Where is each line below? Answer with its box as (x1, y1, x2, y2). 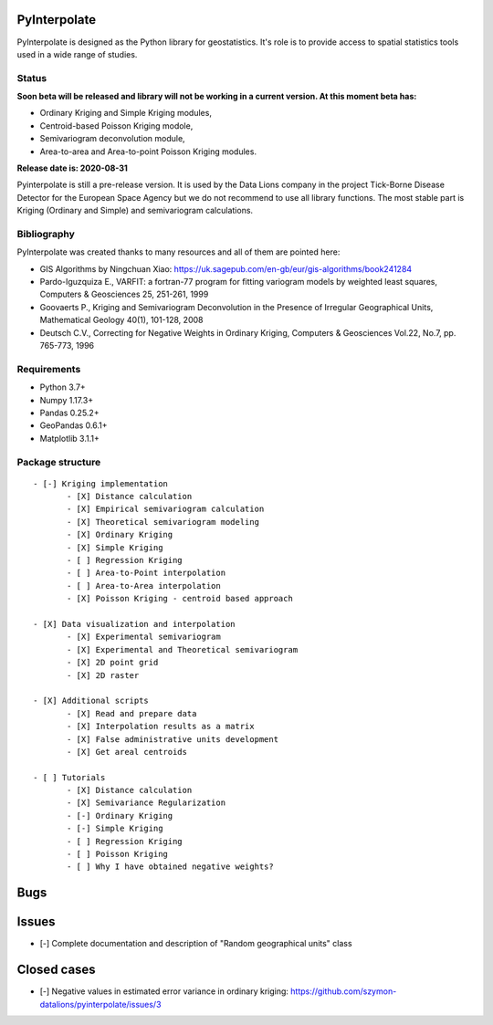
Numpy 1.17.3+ (39, 394, 94, 405)
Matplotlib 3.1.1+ (39, 433, 100, 444)
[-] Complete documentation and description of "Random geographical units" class (39, 938, 352, 949)
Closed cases (16, 962, 96, 978)
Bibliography (16, 227, 75, 240)
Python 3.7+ (39, 382, 86, 392)
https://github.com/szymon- (290, 986, 397, 997)
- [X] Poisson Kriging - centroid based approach (67, 593, 294, 604)
